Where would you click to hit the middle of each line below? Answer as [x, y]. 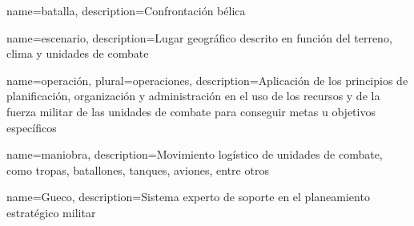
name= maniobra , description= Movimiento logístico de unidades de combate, [195, 154]
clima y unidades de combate [78, 53]
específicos [32, 127]
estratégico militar [51, 212]
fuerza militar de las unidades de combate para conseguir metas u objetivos [191, 111]
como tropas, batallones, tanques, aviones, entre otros [138, 169]
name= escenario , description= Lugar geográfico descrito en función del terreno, [199, 37]
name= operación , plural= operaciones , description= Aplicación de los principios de [207, 80]
